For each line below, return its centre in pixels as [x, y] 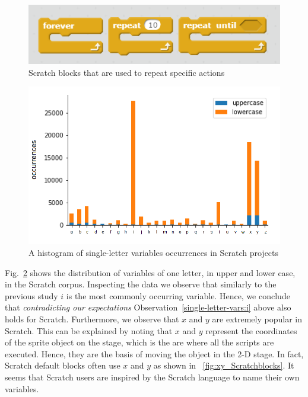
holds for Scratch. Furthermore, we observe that [92, 318]
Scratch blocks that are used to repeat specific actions [127, 72]
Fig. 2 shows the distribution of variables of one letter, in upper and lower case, [150, 272]
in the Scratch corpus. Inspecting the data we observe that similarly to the [141, 284]
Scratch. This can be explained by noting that [89, 330]
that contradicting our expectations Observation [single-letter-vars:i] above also [148, 307]
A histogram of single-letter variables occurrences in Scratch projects [154, 252]
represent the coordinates [251, 330]
